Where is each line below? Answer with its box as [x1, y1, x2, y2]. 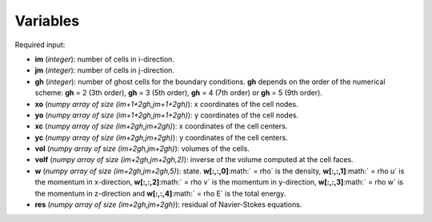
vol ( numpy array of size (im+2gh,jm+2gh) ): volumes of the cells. [34, 144, 250, 153]
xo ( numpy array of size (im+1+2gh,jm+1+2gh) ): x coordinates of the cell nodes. [34, 99, 299, 109]
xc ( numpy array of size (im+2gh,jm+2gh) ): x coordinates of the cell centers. [34, 121, 288, 131]
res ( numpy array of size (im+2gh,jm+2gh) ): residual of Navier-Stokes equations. [34, 200, 302, 209]
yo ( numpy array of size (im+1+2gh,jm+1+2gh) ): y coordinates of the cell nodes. [34, 110, 299, 120]
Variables [14, 12, 80, 30]
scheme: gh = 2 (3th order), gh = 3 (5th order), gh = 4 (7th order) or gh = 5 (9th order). [34, 88, 323, 97]
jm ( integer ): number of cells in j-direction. [34, 65, 175, 75]
